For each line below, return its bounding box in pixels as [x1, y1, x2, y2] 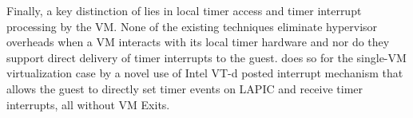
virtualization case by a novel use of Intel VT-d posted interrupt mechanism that [6, 65, 403, 81]
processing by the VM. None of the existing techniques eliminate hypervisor [6, 18, 378, 34]
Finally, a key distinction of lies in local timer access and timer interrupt [6, 2, 362, 18]
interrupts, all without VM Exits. [6, 96, 170, 112]
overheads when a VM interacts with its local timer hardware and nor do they [6, 33, 390, 50]
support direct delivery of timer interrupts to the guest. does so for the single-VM [6, 49, 407, 65]
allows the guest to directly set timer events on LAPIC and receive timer [6, 80, 363, 96]
